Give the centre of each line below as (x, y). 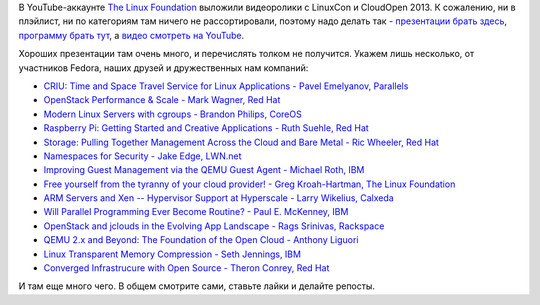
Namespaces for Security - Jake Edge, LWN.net (142, 156)
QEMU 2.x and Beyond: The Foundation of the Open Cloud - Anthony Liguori (201, 240)
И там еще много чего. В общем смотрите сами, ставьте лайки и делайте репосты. (196, 286)
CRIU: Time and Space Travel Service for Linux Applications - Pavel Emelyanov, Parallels (226, 86)
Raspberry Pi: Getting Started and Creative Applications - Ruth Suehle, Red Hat (206, 128)
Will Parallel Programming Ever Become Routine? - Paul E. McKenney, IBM (196, 212)
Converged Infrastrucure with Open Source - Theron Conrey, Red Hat (186, 268)
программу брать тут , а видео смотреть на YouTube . (131, 35)
